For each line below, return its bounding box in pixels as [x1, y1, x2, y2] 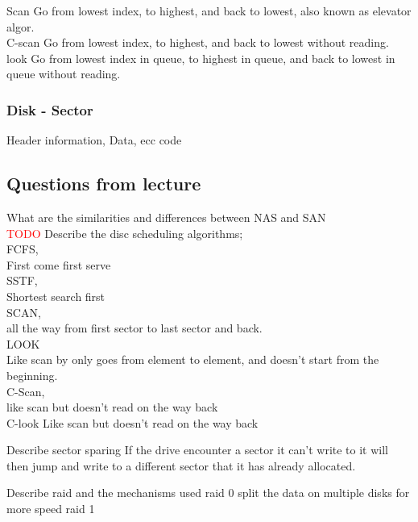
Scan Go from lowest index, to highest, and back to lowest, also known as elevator [6, 2, 412, 19]
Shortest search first [6, 287, 106, 304]
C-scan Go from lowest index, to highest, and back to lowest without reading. [6, 34, 389, 51]
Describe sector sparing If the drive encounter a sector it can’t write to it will [6, 441, 389, 458]
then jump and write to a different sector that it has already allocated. [6, 457, 356, 474]
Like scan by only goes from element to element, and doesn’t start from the [6, 351, 379, 368]
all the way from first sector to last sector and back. [6, 319, 263, 336]
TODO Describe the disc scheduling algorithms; [6, 224, 243, 241]
